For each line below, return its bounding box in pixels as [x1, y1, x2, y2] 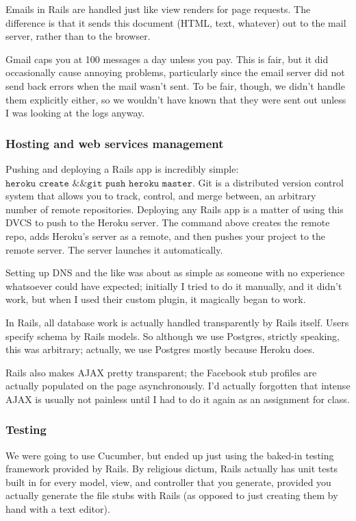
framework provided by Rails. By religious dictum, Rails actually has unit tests [5, 461, 338, 476]
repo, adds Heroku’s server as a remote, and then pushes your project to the [5, 228, 325, 243]
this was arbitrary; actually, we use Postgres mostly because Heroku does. [5, 342, 315, 356]
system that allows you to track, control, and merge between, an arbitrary [5, 189, 316, 203]
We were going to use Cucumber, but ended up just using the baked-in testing [5, 448, 334, 462]
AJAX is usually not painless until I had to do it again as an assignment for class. [5, 391, 350, 406]
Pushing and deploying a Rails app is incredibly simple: [5, 161, 239, 175]
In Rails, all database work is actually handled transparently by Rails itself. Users [5, 315, 349, 329]
